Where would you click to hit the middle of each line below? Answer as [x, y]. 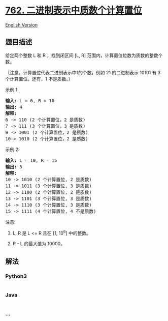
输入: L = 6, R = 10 [30, 100]
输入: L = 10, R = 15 [31, 160]
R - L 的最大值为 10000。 [39, 244]
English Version [22, 25]
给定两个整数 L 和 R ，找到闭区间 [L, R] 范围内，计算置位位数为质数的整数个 [84, 55]
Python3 [16, 276]
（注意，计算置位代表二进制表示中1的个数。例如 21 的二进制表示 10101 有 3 [83, 72]
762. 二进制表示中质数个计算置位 [74, 10]
